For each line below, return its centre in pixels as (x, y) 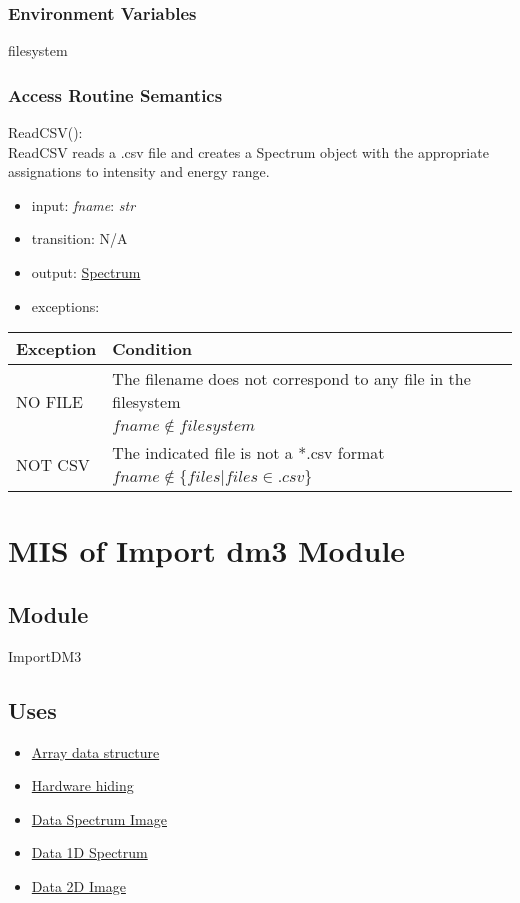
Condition (152, 349)
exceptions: (65, 305)
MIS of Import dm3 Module (207, 550)
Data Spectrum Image (99, 818)
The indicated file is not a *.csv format (248, 453)
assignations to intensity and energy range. (139, 171)
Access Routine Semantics (115, 94)
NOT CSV (53, 464)
